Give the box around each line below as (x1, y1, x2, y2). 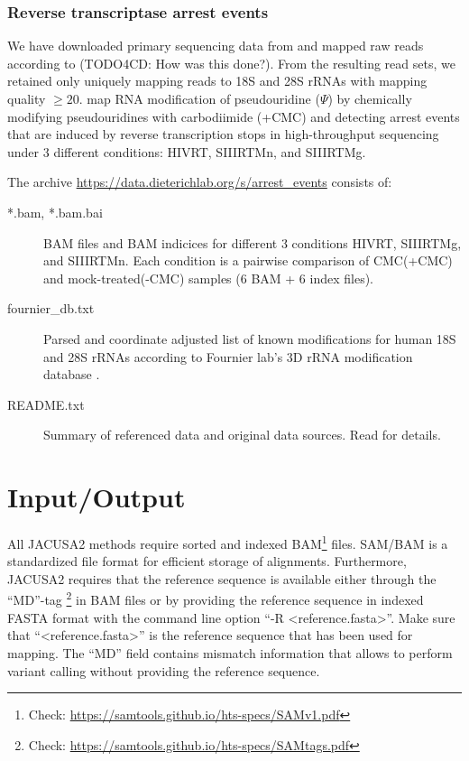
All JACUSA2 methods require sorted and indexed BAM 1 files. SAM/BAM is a (7, 532, 448, 552)
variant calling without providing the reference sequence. (7, 661, 320, 680)
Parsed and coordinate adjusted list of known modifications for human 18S (43, 329, 456, 348)
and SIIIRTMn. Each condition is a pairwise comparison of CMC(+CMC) (43, 251, 453, 270)
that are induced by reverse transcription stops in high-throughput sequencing (7, 125, 439, 144)
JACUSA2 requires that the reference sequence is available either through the (7, 569, 437, 588)
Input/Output (7, 478, 186, 515)
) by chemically (327, 89, 412, 107)
